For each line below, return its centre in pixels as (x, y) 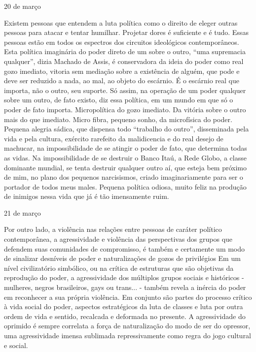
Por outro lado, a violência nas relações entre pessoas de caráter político (113, 229)
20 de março (22, 6)
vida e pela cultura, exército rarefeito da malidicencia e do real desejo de (114, 138)
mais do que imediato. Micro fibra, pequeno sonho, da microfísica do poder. (118, 119)
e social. (16, 345)
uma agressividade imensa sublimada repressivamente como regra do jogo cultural (128, 335)
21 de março (22, 212)
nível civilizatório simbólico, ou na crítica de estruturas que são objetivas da (119, 268)
